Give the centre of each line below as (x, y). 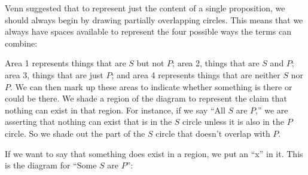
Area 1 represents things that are (65, 63)
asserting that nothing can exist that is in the (89, 122)
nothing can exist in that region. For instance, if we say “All (115, 110)
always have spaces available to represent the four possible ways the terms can (148, 31)
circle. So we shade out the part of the (75, 133)
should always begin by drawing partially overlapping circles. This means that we (154, 19)
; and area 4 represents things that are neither (196, 74)
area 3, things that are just (54, 74)
